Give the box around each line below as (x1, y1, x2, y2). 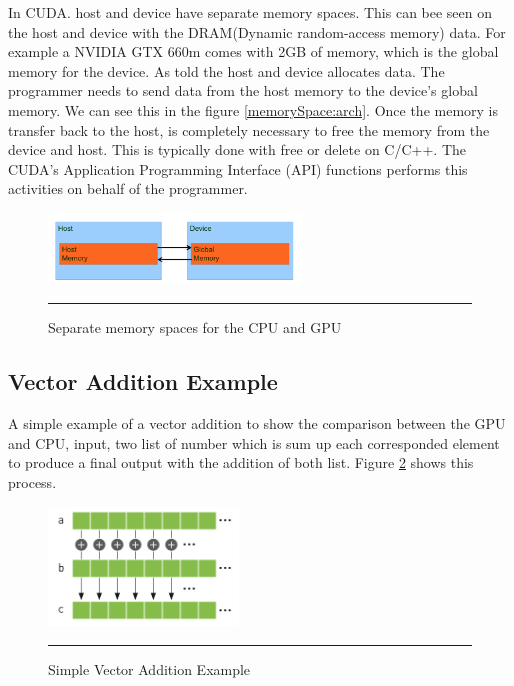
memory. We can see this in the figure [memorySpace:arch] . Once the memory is (8, 99, 498, 120)
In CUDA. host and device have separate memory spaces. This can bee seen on (8, 2, 493, 22)
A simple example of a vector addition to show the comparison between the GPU (8, 413, 506, 434)
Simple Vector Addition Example (48, 658, 251, 679)
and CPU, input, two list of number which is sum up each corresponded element (8, 432, 500, 453)
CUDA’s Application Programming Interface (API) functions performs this (8, 158, 468, 179)
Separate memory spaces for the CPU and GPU (48, 317, 342, 338)
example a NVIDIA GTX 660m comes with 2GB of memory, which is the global (8, 41, 499, 62)
